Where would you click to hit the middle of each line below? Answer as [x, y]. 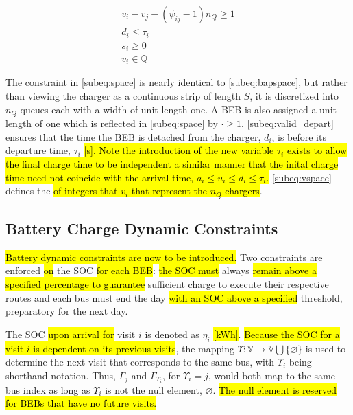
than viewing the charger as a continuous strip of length [123, 96]
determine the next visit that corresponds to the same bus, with [140, 362]
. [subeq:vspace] [299, 177]
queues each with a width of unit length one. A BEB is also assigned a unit [178, 109]
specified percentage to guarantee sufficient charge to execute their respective [167, 283]
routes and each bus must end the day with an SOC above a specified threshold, [174, 297]
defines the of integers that [62, 191]
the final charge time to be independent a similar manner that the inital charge [172, 163]
